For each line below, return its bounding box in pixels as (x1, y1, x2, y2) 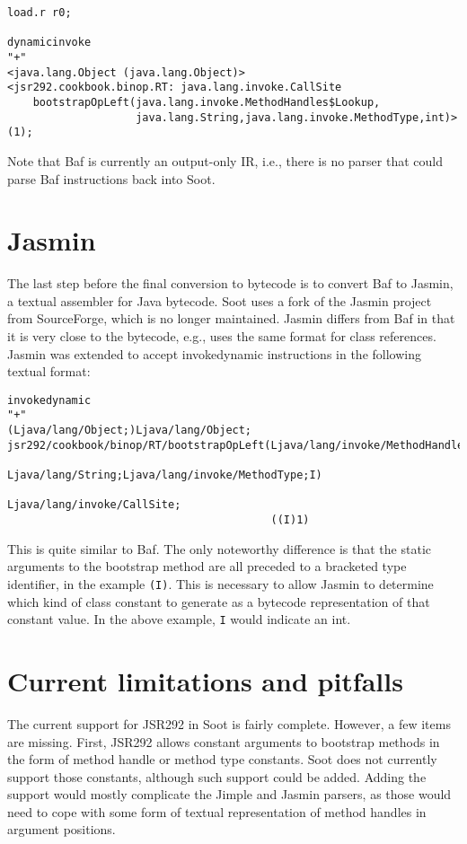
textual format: (7, 362, 91, 381)
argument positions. (7, 820, 116, 839)
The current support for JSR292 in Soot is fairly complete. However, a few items (7, 714, 451, 733)
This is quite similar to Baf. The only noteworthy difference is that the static (7, 539, 431, 558)
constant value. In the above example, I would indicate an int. (7, 610, 351, 629)
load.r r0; (7, 6, 72, 19)
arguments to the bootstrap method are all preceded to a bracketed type (7, 557, 407, 576)
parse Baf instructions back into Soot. (7, 169, 216, 188)
